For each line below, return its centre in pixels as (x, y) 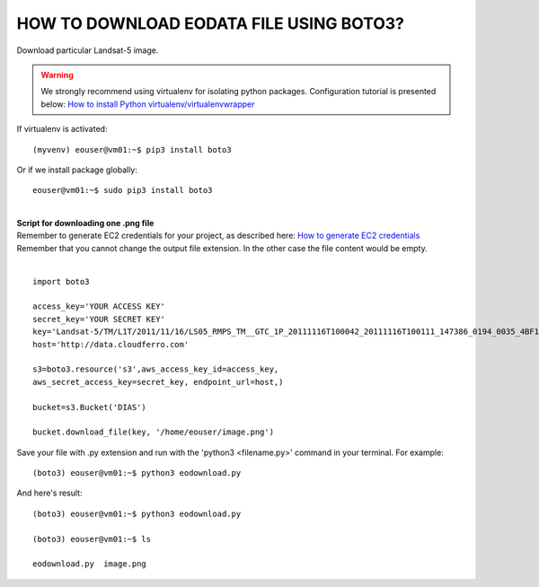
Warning (57, 74)
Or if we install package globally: (77, 170)
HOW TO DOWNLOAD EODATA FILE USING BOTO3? (210, 23)
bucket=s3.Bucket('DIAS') (90, 407)
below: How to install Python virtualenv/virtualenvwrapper (148, 104)
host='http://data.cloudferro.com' (111, 344)
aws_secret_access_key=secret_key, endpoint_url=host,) (158, 382)
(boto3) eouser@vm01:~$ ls (92, 539)
